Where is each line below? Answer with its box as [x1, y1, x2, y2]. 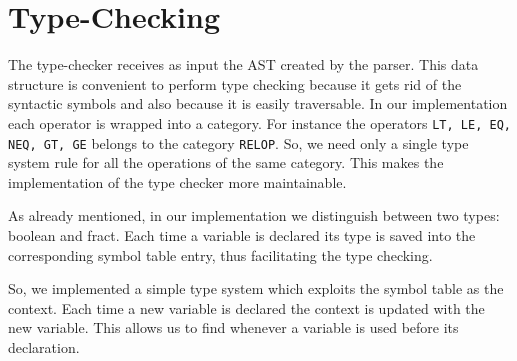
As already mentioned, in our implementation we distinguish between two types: [8, 205, 500, 226]
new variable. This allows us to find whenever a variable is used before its [8, 317, 459, 338]
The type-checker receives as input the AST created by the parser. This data [8, 54, 479, 75]
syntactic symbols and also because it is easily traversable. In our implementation [8, 93, 508, 114]
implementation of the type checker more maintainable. [8, 171, 347, 192]
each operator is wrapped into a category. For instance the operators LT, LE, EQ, [8, 112, 511, 133]
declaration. [8, 336, 80, 357]
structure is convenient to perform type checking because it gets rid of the [8, 73, 462, 94]
